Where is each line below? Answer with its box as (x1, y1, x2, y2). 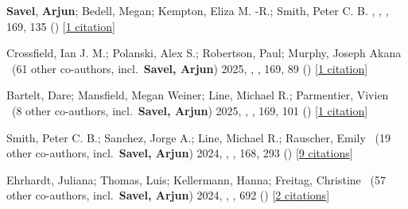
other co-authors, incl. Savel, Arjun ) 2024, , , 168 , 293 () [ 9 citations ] (6, 145, 353, 161)
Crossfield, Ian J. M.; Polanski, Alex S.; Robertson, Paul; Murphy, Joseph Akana (6, 45, 402, 61)
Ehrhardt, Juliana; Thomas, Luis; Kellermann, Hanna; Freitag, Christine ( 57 (6, 171, 386, 188)
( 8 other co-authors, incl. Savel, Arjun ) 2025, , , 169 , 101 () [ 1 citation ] (11, 102, 368, 118)
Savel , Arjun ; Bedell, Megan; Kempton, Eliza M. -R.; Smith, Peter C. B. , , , (6, 2, 389, 18)
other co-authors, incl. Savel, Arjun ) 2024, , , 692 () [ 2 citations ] (6, 187, 330, 203)
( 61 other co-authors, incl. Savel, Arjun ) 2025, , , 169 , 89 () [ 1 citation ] (11, 60, 368, 76)
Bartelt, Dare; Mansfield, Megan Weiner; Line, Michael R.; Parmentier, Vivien (6, 87, 389, 103)
